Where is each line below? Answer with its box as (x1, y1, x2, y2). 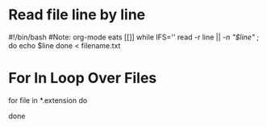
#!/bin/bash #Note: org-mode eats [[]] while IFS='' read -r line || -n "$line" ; (8, 32, 260, 42)
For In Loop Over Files (8, 69, 157, 88)
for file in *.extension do (8, 95, 88, 105)
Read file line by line (8, 6, 146, 24)
